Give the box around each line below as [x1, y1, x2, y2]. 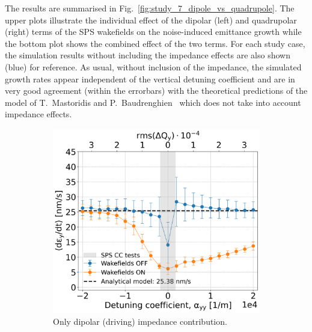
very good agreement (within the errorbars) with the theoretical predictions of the [5, 84, 308, 97]
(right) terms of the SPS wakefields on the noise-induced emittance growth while [5, 25, 302, 38]
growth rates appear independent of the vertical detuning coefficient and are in [5, 72, 295, 85]
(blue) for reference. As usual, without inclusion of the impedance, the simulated [5, 60, 302, 73]
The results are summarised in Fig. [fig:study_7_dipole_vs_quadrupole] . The [5, 2, 295, 14]
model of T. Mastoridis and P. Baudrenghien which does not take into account [5, 96, 301, 108]
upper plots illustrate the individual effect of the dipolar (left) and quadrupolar [5, 13, 297, 26]
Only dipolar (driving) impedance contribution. [53, 315, 227, 327]
